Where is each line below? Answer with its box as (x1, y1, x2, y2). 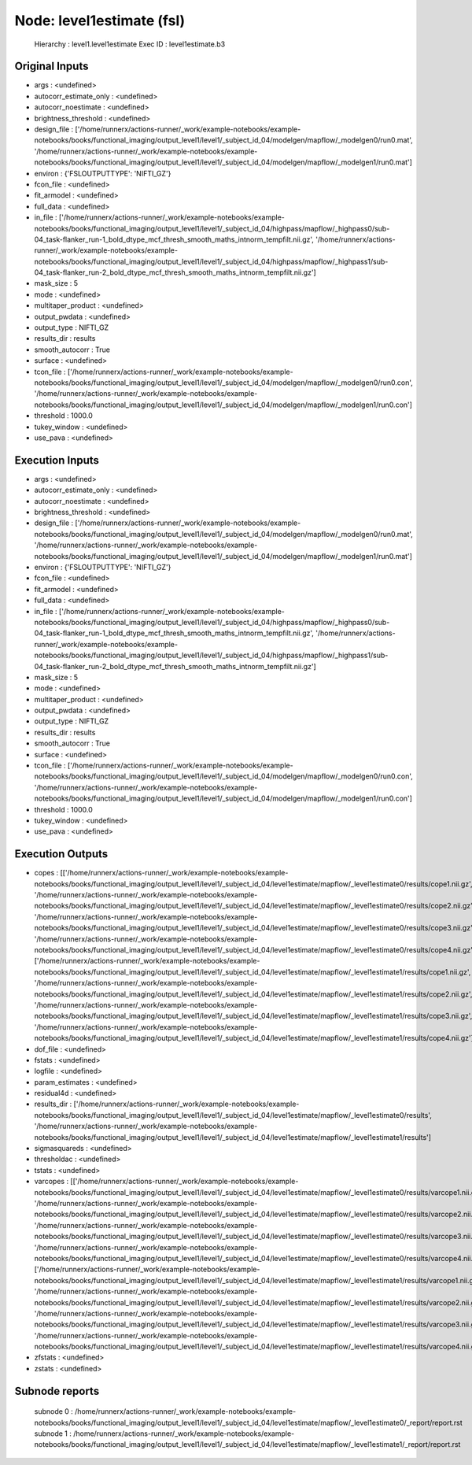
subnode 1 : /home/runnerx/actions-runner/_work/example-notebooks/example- (34, 1429, 295, 1438)
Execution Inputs (14, 453, 100, 467)
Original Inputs (14, 60, 89, 73)
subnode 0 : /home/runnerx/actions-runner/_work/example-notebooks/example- (34, 1407, 297, 1416)
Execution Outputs (14, 847, 109, 861)
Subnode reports (14, 1384, 100, 1397)
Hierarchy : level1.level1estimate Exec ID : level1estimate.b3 (34, 39, 226, 49)
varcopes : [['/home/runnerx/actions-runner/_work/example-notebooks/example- (34, 1177, 299, 1186)
